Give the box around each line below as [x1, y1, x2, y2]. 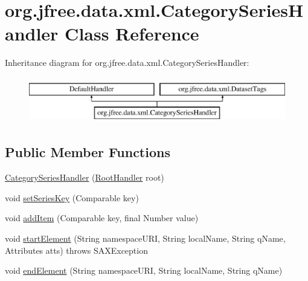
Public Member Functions [5, 143, 170, 161]
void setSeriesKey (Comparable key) [5, 191, 139, 204]
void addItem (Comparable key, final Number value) [5, 212, 199, 224]
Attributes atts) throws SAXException [5, 244, 148, 256]
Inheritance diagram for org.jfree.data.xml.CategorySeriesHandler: [5, 56, 249, 69]
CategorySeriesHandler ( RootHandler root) [5, 171, 164, 184]
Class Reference [65, 21, 199, 46]
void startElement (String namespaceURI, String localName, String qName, [5, 232, 286, 245]
